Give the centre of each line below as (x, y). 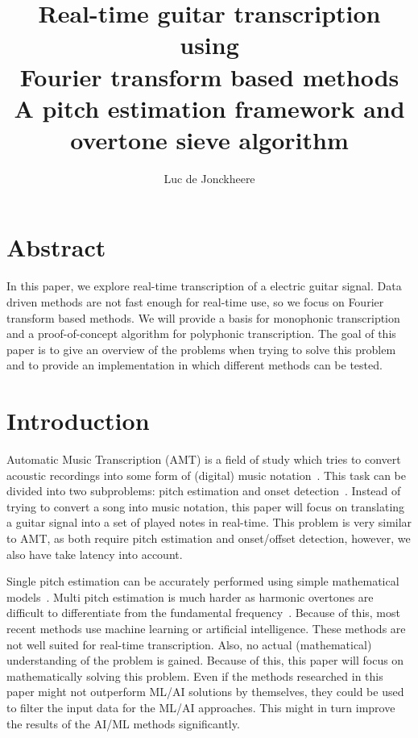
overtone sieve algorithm (209, 139)
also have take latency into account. (95, 554)
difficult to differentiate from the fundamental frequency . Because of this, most (203, 613)
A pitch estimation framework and (209, 108)
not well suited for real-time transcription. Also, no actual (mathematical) (189, 644)
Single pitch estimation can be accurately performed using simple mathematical (203, 581)
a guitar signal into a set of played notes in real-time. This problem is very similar (209, 522)
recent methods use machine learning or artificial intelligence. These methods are (206, 629)
